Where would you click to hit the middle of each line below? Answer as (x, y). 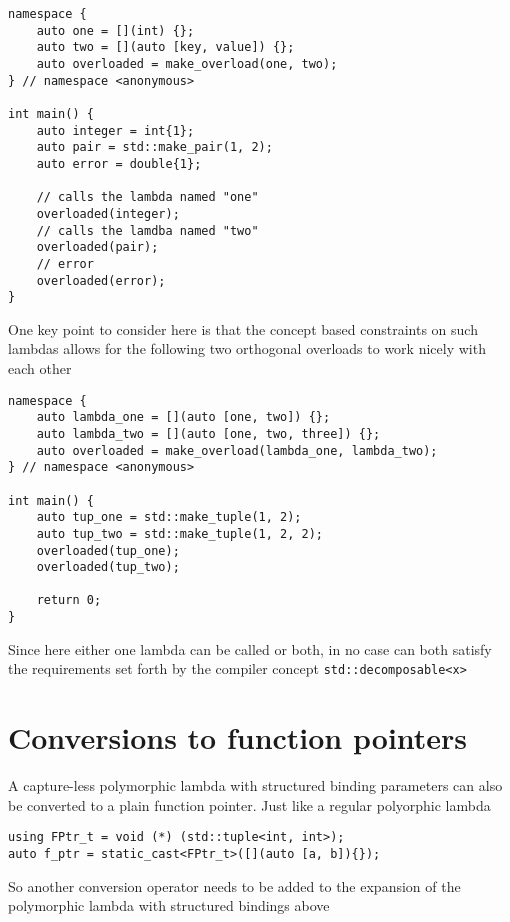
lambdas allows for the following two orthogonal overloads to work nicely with (247, 348)
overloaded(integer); (108, 213)
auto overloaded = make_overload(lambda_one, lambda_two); (237, 450)
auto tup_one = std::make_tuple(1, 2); (169, 517)
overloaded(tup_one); (108, 550)
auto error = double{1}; (119, 163)
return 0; (69, 600)
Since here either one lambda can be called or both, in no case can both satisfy (250, 648)
